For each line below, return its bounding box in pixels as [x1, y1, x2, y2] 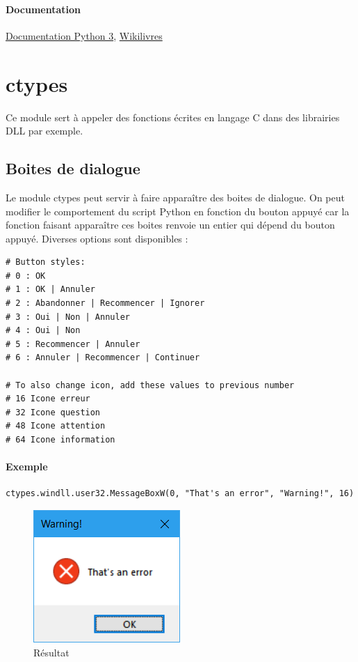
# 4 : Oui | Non [6, 325, 81, 336]
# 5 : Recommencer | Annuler [6, 339, 140, 349]
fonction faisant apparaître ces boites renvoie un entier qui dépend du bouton [6, 217, 335, 232]
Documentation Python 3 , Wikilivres [6, 28, 163, 43]
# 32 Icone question [6, 407, 101, 417]
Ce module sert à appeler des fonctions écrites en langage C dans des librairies [6, 109, 340, 124]
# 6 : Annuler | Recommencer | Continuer [6, 353, 200, 363]
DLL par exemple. [6, 123, 83, 138]
